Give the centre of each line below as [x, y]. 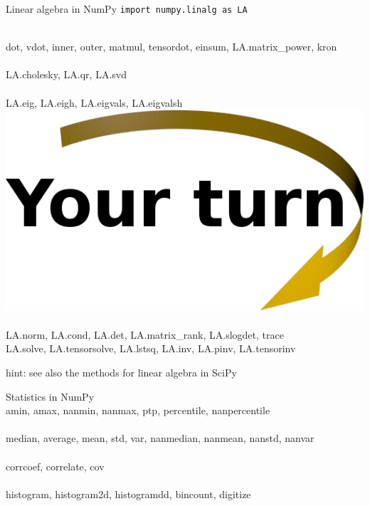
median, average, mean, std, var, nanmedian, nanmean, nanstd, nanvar [160, 438]
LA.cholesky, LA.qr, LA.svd [66, 74]
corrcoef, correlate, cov [55, 466]
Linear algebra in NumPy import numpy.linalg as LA [127, 9]
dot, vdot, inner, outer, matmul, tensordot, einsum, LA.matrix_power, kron [171, 47]
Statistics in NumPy [50, 396]
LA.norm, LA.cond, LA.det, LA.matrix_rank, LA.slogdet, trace [145, 334]
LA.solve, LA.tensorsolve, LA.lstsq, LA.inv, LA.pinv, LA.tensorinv [151, 348]
